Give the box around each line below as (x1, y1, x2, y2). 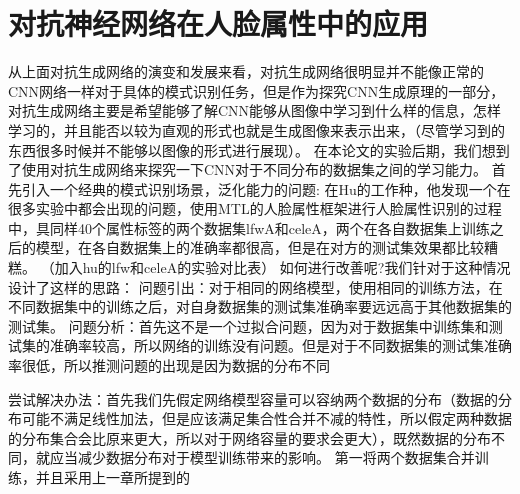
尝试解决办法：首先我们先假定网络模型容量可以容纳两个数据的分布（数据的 (8, 388, 498, 409)
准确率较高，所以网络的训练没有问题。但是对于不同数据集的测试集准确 (49, 335, 512, 356)
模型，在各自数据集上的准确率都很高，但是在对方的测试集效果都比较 (35, 237, 484, 258)
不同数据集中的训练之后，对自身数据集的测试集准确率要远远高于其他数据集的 (8, 296, 512, 317)
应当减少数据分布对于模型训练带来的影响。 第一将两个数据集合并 (49, 447, 475, 468)
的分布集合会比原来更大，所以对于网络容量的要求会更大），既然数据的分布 (8, 427, 491, 448)
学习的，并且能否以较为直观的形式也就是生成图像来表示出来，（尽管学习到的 (8, 119, 505, 140)
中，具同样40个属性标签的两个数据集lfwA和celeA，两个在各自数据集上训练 (8, 217, 490, 238)
